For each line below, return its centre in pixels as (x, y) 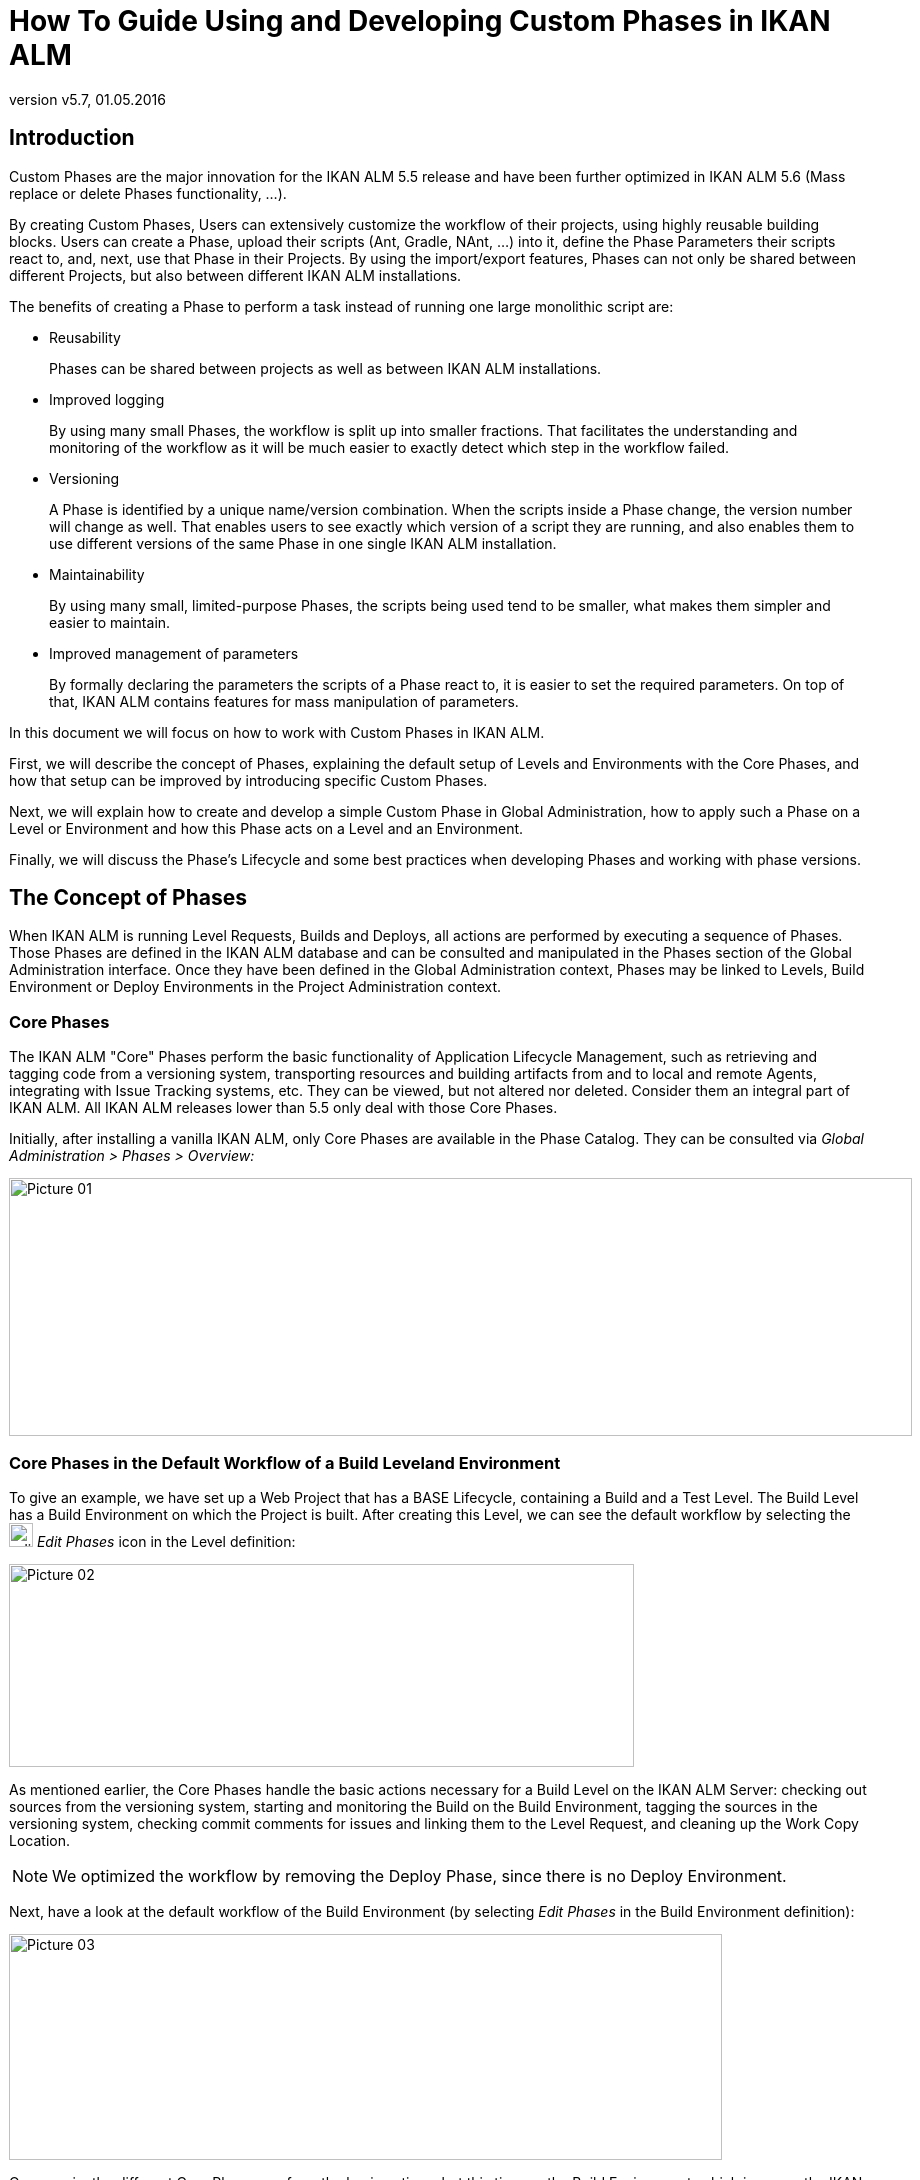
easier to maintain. (110, 622)
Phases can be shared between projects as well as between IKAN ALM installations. (325, 368)
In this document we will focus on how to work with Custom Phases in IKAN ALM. (277, 732)
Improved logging (107, 399)
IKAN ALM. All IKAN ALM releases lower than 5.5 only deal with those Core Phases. (283, 1108)
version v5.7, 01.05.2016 (87, 99)
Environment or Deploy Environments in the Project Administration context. (255, 987)
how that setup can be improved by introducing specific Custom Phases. (248, 780)
